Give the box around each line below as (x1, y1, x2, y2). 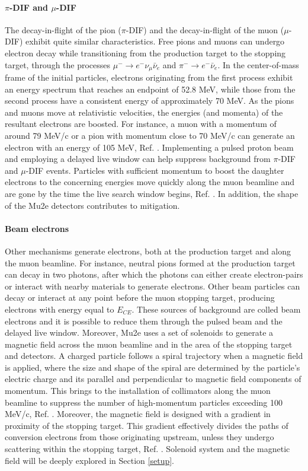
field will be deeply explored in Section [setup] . (5, 454, 174, 466)
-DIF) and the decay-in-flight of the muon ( (126, 23, 284, 36)
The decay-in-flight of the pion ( (5, 23, 121, 36)
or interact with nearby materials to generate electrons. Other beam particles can (5, 279, 300, 292)
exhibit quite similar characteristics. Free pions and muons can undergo (25, 35, 285, 47)
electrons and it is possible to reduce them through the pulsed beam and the (5, 314, 283, 327)
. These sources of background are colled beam (131, 303, 301, 315)
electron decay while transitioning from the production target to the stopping (5, 46, 286, 59)
